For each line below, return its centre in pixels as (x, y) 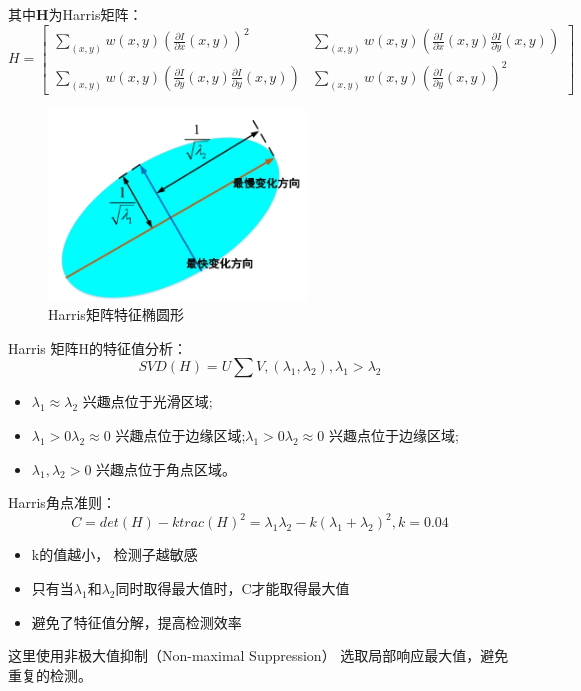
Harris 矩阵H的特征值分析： (98, 347)
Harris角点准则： (62, 502)
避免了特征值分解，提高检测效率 (136, 621)
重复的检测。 (50, 674)
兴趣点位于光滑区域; (147, 401)
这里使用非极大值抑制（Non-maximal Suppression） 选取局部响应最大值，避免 (258, 655)
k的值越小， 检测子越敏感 (114, 554)
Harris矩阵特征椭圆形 (116, 314)
